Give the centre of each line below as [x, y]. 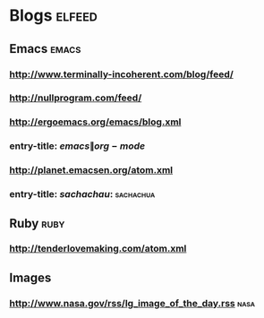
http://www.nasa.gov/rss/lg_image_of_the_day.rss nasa [132, 303]
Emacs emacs [45, 49]
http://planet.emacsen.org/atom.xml [91, 170]
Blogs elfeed [54, 16]
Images [30, 277]
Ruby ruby [37, 223]
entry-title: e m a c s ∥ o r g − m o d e [77, 146]
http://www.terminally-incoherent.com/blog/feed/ [122, 74]
